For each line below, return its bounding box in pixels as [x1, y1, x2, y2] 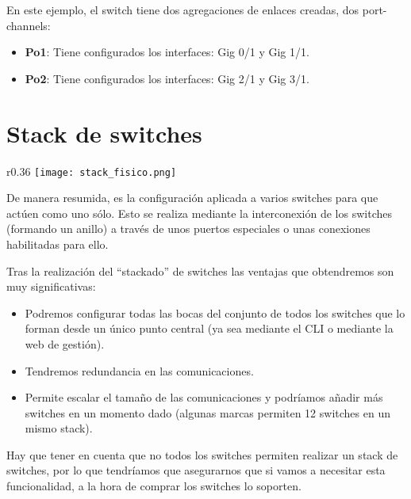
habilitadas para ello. [6, 235, 109, 252]
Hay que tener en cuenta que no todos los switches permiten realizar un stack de [6, 446, 398, 463]
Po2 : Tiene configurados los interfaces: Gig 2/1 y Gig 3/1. [25, 70, 309, 86]
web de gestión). [25, 335, 105, 352]
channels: [6, 17, 51, 33]
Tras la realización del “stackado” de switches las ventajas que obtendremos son [6, 262, 394, 279]
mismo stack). [25, 420, 93, 436]
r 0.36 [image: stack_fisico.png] [6, 162, 177, 179]
